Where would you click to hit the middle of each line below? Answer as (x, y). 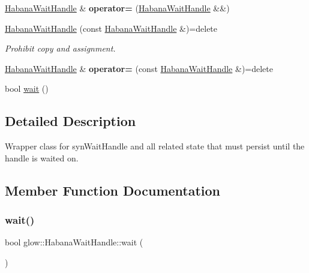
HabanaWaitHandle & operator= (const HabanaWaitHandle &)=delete (139, 68)
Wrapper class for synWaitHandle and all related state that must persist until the (155, 146)
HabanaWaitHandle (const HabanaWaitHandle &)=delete (111, 28)
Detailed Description (70, 121)
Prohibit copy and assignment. (60, 48)
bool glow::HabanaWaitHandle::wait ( (74, 242)
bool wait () (27, 88)
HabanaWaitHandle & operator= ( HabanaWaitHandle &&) (117, 8)
